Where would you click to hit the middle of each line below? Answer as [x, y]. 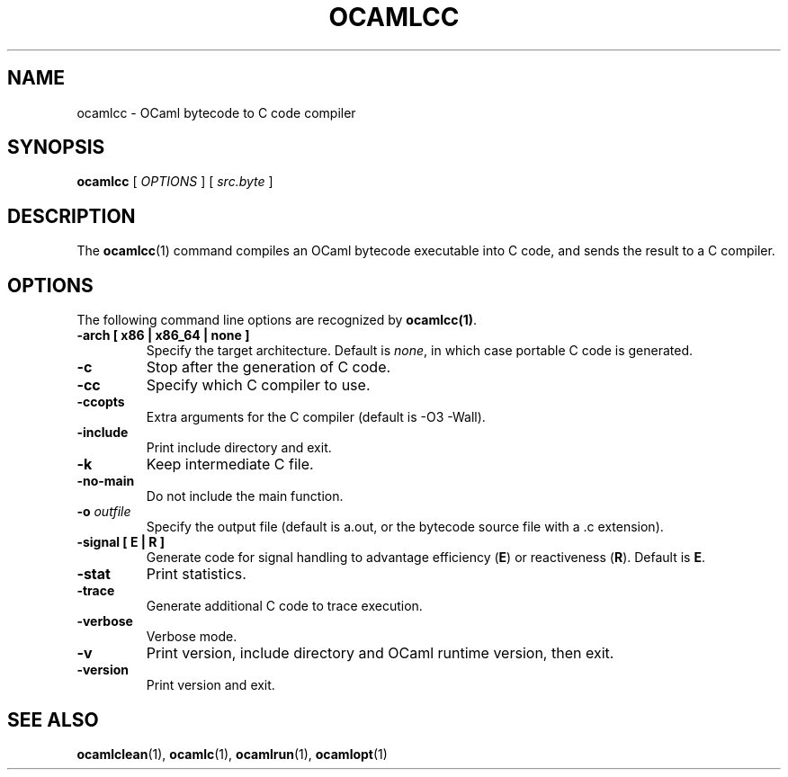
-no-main [106, 481]
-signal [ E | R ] [121, 542]
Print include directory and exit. [239, 448]
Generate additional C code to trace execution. [284, 606]
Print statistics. [196, 574]
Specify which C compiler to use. [258, 385]
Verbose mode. [192, 637]
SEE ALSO [53, 719]
